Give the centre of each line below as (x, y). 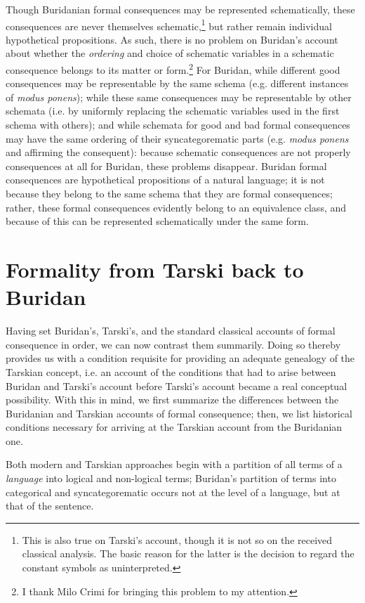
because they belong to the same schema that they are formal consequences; (169, 194)
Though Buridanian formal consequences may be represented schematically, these (180, 9)
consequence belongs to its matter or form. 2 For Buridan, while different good (173, 69)
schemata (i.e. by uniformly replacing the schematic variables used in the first (173, 111)
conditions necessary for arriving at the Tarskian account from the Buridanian (174, 427)
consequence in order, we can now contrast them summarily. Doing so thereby (173, 344)
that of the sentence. (50, 506)
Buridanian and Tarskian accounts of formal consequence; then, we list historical (179, 413)
